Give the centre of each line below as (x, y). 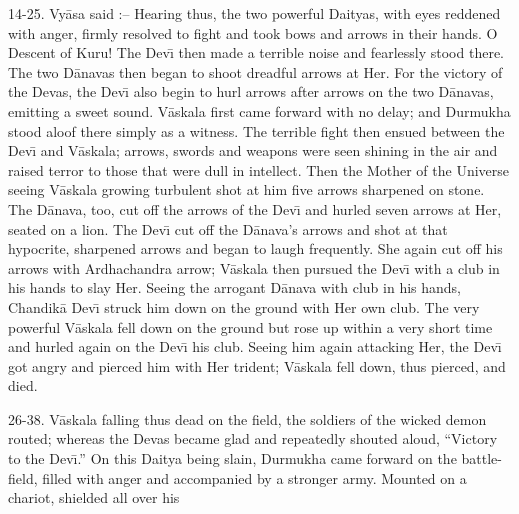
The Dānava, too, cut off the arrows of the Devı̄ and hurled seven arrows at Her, (255, 208)
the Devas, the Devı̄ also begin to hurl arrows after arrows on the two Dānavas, (251, 91)
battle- (481, 458)
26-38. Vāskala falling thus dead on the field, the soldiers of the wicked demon (247, 418)
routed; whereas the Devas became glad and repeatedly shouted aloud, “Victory (253, 438)
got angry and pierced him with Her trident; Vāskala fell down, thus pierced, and (257, 365)
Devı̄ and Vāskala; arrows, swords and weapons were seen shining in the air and (253, 150)
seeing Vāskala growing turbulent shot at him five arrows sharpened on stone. (246, 189)
